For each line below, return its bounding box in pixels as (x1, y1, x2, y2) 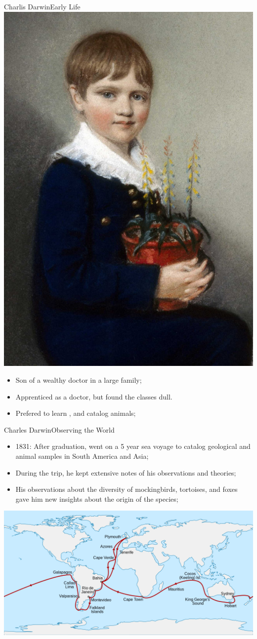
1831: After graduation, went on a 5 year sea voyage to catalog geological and (15, 441, 251, 451)
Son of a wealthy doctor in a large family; (15, 374, 142, 385)
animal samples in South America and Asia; (15, 450, 149, 461)
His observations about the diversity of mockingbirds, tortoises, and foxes (15, 484, 238, 494)
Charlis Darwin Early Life (4, 1, 81, 11)
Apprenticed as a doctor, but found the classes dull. (15, 391, 172, 401)
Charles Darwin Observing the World (4, 424, 115, 435)
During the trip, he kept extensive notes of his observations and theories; (15, 467, 236, 478)
